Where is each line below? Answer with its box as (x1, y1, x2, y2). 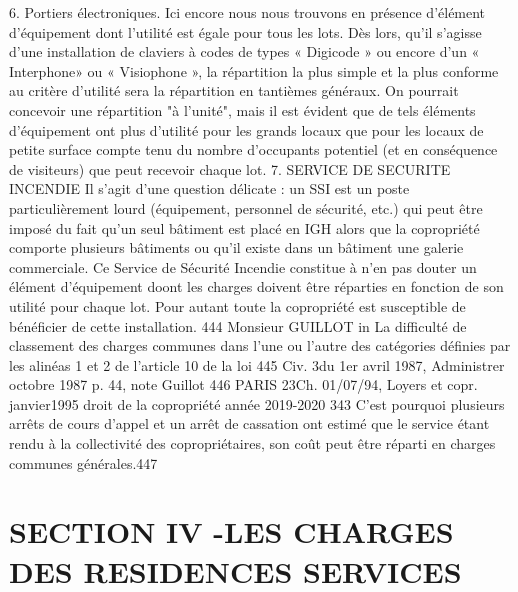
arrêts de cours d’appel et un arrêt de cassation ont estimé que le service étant (9, 413, 490, 434)
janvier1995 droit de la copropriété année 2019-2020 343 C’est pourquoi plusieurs (9, 393, 505, 414)
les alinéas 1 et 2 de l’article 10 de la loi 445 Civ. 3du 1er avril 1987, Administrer (9, 354, 505, 375)
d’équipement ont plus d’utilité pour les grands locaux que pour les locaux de (9, 119, 484, 140)
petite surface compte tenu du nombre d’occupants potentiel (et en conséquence (9, 139, 498, 160)
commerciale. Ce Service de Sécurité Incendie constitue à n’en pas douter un (9, 256, 477, 277)
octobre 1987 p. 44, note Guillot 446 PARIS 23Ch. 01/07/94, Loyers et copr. (9, 374, 478, 395)
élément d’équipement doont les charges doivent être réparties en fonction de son (9, 276, 504, 297)
